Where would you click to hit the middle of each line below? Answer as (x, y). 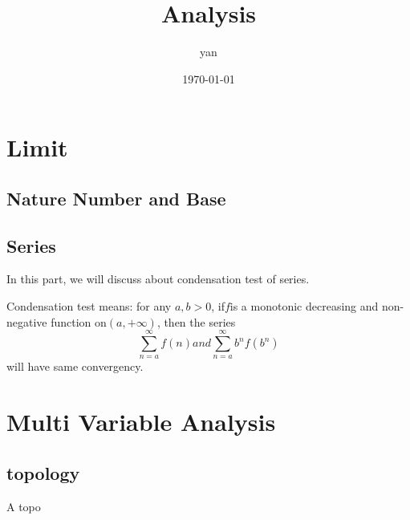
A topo (24, 506)
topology (43, 472)
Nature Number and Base (116, 198)
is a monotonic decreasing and (304, 306)
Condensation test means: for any (89, 306)
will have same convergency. (75, 366)
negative (27, 321)
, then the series (196, 321)
